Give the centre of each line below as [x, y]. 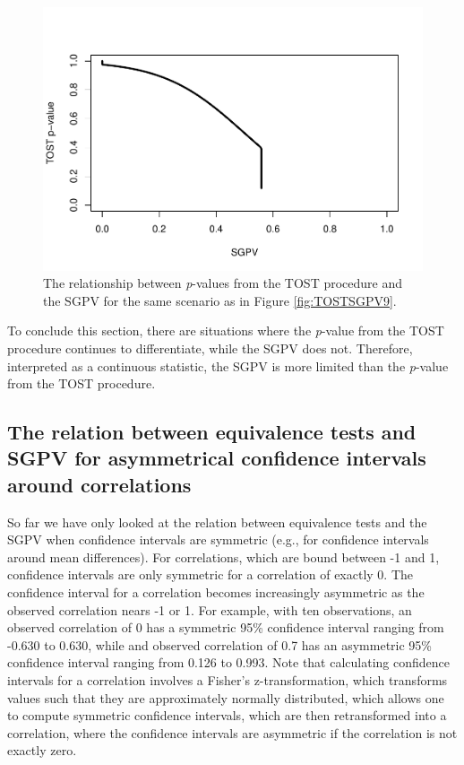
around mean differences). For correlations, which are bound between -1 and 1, [223, 556]
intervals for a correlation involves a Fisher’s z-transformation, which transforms [228, 680]
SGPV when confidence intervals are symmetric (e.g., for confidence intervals [218, 539]
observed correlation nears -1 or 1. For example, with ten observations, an [210, 609]
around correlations [99, 484]
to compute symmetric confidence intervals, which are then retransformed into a [227, 715]
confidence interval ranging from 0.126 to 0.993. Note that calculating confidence [229, 662]
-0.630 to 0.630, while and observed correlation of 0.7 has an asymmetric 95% [220, 644]
